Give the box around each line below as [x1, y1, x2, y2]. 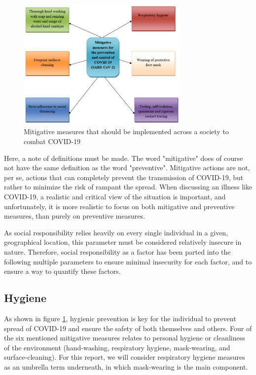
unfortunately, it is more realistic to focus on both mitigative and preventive [4, 201, 235, 211]
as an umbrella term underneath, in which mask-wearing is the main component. [4, 361, 248, 372]
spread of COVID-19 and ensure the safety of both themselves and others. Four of [4, 323, 252, 333]
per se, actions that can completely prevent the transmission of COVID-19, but [4, 172, 244, 182]
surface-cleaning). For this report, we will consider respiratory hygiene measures [4, 352, 245, 362]
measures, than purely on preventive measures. [4, 211, 145, 221]
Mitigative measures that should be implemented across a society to [24, 126, 229, 137]
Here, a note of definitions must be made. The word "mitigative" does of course [4, 152, 243, 163]
